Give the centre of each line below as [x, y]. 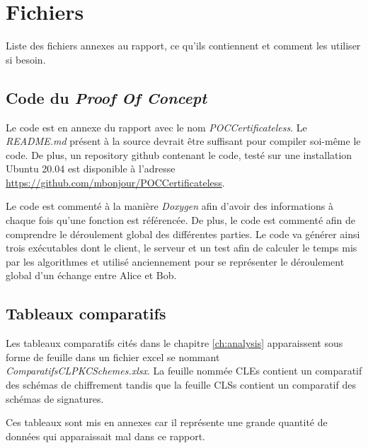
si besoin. [26, 59]
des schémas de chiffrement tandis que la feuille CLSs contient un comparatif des [181, 385]
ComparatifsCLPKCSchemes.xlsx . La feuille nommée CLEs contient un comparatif [184, 371]
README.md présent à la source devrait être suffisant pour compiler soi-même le [183, 141]
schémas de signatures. [55, 398]
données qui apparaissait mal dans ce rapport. [106, 436]
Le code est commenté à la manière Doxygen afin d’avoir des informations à [169, 206]
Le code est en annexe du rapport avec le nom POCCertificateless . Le [156, 127]
